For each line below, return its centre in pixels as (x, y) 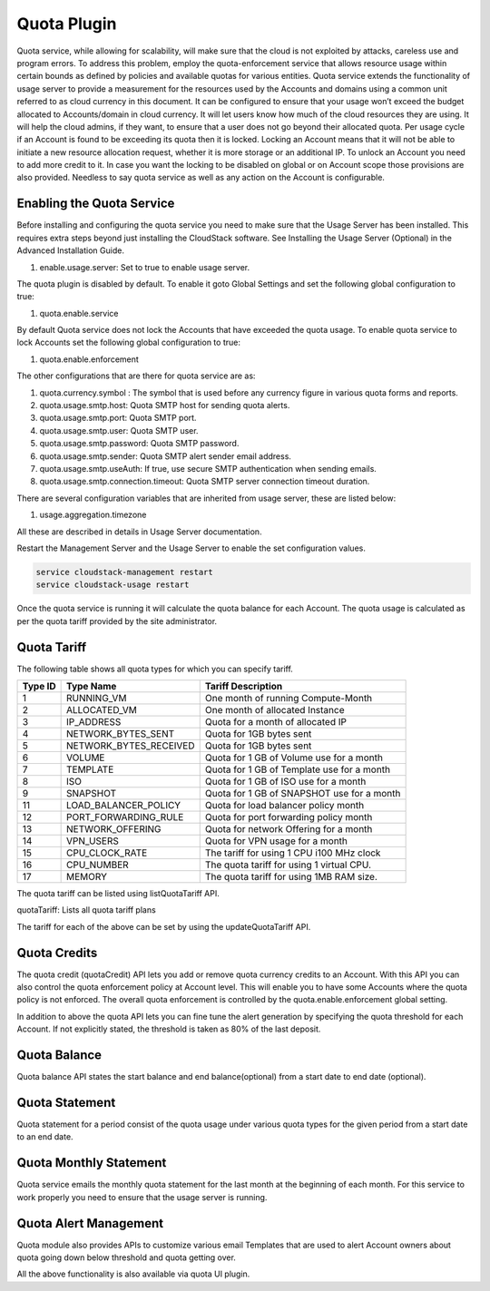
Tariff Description (244, 686)
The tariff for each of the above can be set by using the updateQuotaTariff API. (164, 926)
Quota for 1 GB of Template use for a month (297, 769)
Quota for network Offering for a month (289, 829)
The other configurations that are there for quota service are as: (136, 376)
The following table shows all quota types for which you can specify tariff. (155, 669)
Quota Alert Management (90, 1223)
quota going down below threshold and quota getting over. (126, 1257)
